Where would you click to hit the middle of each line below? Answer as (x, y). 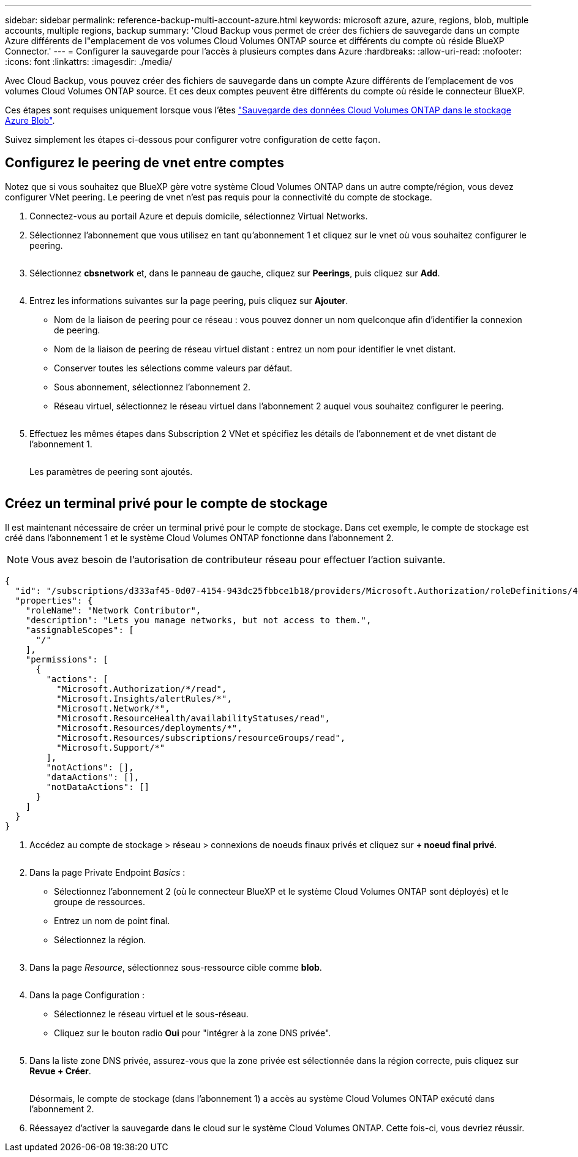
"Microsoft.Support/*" (111, 747)
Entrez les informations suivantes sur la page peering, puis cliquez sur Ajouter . (189, 300)
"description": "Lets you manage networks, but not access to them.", (198, 620)
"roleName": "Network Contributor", (113, 610)
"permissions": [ (67, 659)
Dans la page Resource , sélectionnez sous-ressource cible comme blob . (176, 967)
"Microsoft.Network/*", (113, 708)
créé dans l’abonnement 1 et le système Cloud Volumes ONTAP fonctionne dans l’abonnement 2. (199, 537)
